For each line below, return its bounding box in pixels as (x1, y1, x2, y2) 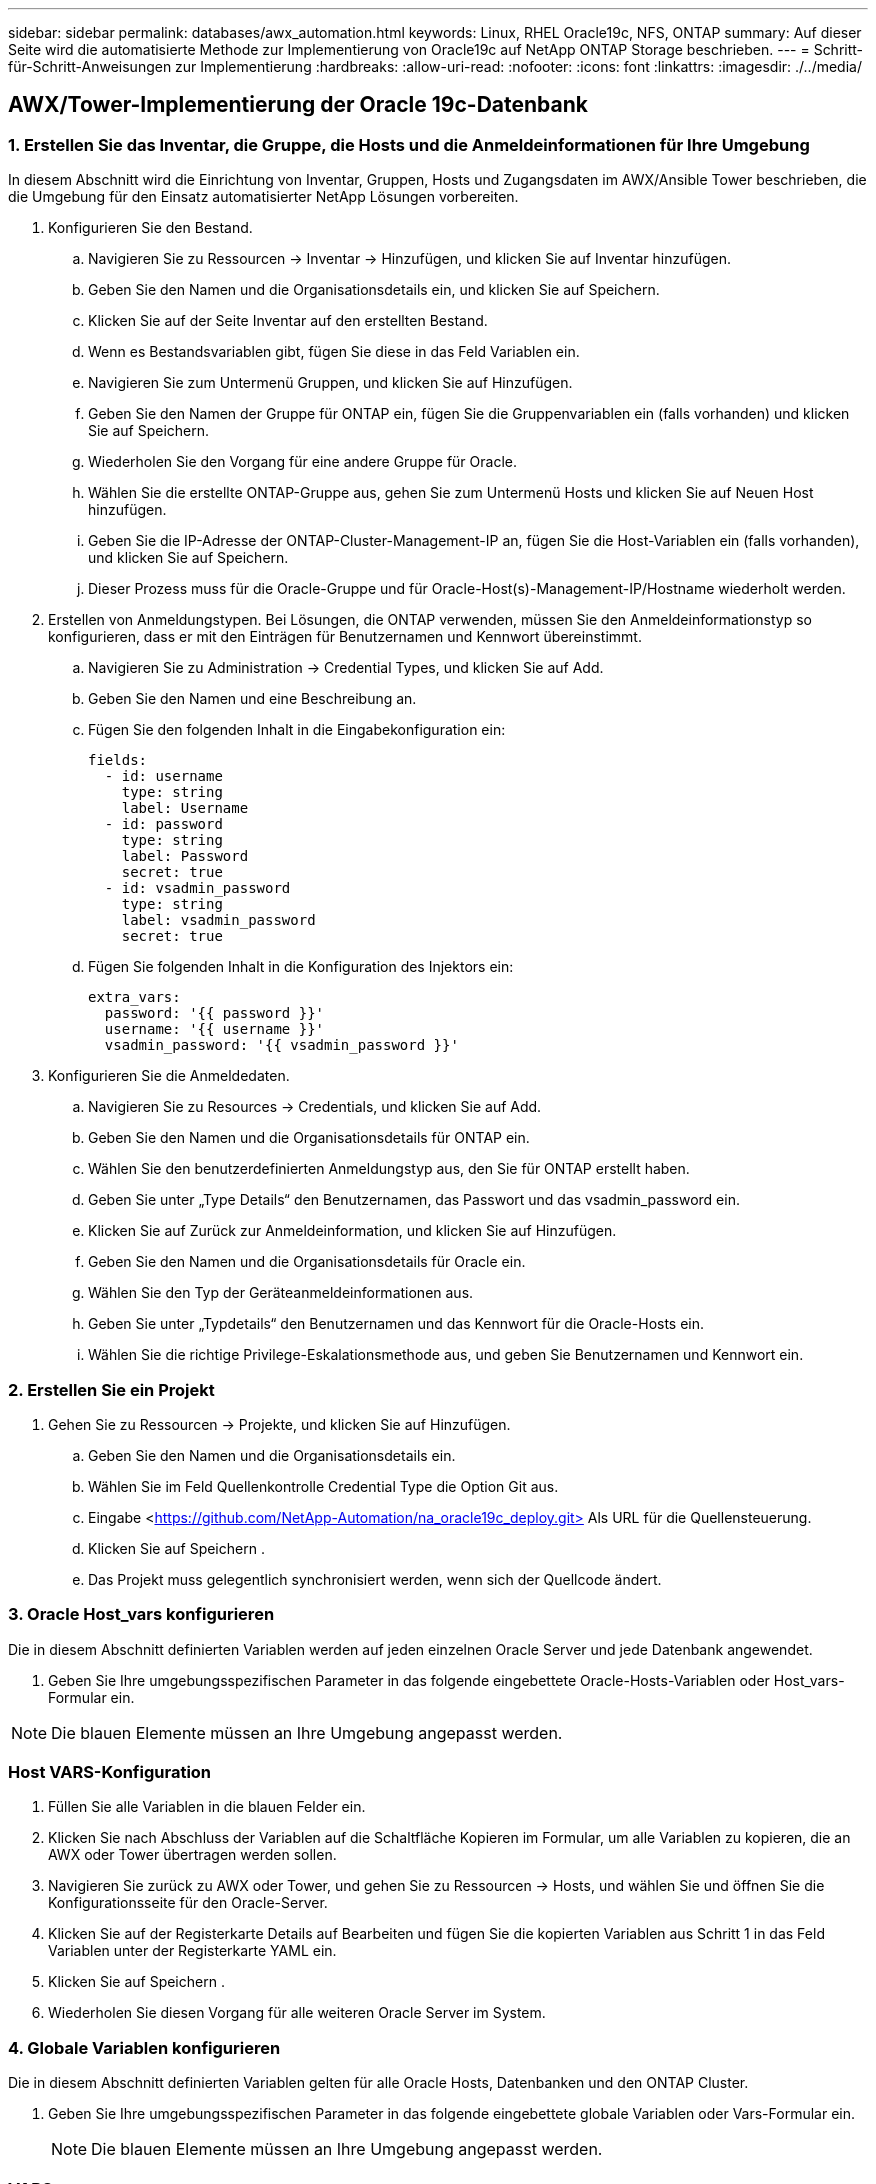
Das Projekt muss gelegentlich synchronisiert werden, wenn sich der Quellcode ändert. (88, 1570, 662, 1588)
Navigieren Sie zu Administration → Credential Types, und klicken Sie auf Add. (88, 659, 604, 677)
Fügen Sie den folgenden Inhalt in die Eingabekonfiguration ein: (88, 721, 506, 739)
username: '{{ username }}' (104, 1021, 325, 1038)
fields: (88, 752, 148, 769)
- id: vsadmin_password (104, 880, 291, 897)
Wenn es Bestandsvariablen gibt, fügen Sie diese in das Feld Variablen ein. (88, 343, 580, 361)
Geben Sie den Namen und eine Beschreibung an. (88, 690, 417, 708)
